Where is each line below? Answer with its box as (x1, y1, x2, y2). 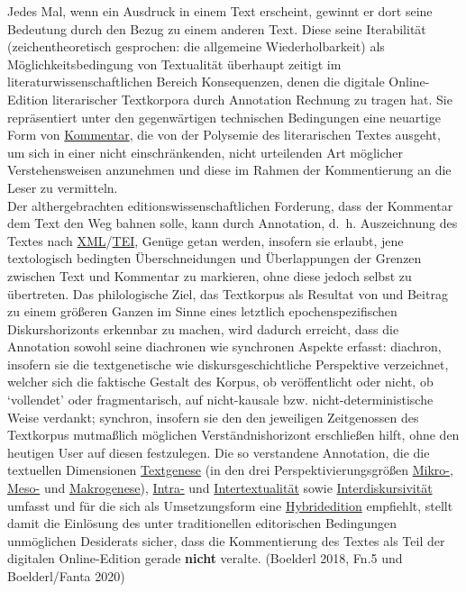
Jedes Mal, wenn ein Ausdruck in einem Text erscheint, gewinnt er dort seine (7, 2, 433, 20)
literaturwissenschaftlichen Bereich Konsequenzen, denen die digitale (7, 72, 385, 91)
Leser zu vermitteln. (7, 178, 118, 196)
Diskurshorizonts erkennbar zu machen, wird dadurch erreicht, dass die (7, 319, 399, 338)
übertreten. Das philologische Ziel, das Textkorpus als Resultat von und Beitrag (7, 284, 448, 303)
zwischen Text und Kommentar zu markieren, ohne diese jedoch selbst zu (7, 266, 412, 285)
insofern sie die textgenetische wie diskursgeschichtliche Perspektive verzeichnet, (7, 354, 449, 373)
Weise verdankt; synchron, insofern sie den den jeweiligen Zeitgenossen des (7, 407, 419, 426)
